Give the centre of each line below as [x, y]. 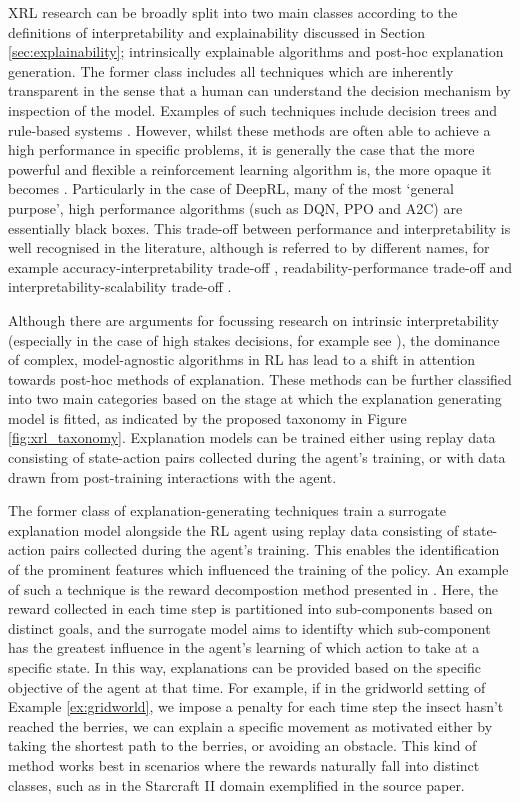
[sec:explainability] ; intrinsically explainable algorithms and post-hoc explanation [256, 51]
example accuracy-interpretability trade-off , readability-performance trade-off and [260, 266]
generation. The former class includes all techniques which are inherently [231, 70]
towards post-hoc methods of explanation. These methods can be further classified [260, 378]
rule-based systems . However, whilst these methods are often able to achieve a [249, 129]
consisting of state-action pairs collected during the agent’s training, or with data [257, 457]
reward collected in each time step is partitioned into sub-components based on [250, 608]
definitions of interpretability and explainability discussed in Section [216, 31]
